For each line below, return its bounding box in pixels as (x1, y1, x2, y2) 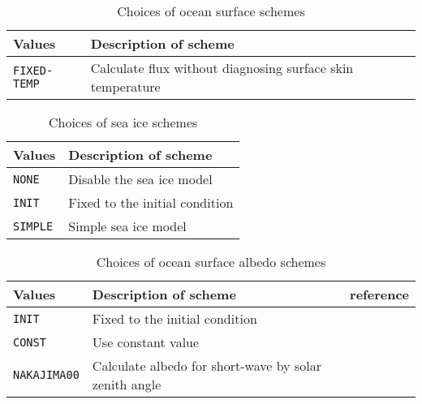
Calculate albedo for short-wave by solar (92, 356, 321, 375)
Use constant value (92, 333, 200, 351)
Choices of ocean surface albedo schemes (96, 252, 326, 271)
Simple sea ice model (68, 217, 187, 235)
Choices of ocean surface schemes (117, 2, 305, 20)
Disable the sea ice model (68, 170, 213, 188)
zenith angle (92, 375, 161, 393)
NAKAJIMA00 (13, 368, 80, 381)
